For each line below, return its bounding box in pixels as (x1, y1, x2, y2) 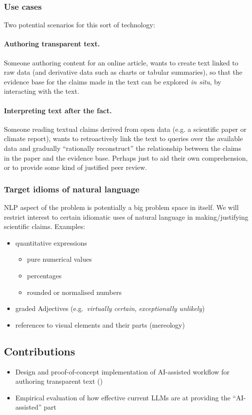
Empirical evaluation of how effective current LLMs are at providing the (15, 392, 231, 402)
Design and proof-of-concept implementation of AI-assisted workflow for (15, 366, 230, 376)
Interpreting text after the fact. (4, 105, 112, 115)
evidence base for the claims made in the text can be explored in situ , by (4, 76, 221, 86)
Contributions (4, 343, 75, 358)
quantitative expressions (15, 237, 87, 248)
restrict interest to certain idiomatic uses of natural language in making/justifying (4, 211, 249, 222)
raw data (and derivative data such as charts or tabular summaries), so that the (4, 67, 242, 77)
